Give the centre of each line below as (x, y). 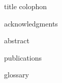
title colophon (26, 6)
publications (23, 57)
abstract (17, 40)
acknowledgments (31, 23)
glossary (17, 75)
